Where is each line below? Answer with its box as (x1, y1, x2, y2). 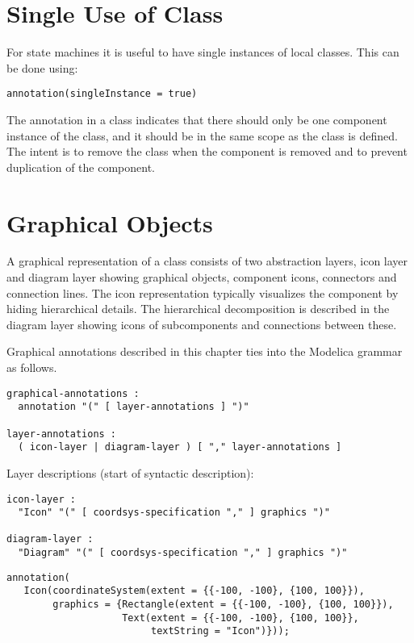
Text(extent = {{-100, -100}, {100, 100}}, (122, 612, 359, 624)
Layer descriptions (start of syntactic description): (6, 464, 254, 481)
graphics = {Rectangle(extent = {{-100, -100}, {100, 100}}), (52, 599, 394, 611)
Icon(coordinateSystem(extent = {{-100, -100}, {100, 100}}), (23, 585, 365, 597)
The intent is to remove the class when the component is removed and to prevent (6, 143, 408, 160)
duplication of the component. (6, 158, 155, 175)
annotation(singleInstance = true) (6, 88, 198, 100)
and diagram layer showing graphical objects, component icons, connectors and (6, 269, 397, 286)
